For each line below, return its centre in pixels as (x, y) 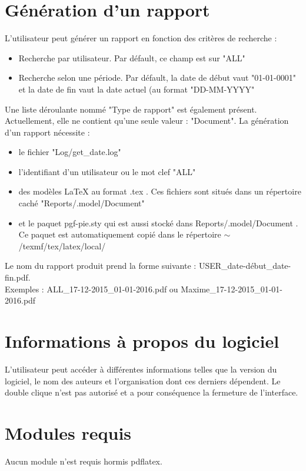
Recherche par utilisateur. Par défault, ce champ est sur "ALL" (132, 57)
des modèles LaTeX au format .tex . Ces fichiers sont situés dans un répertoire (160, 191)
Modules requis (68, 432)
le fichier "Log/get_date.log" (70, 152)
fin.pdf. (18, 277)
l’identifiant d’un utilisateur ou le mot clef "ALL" (107, 171)
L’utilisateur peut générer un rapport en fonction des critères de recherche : (141, 38)
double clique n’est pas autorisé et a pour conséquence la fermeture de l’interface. (152, 392)
